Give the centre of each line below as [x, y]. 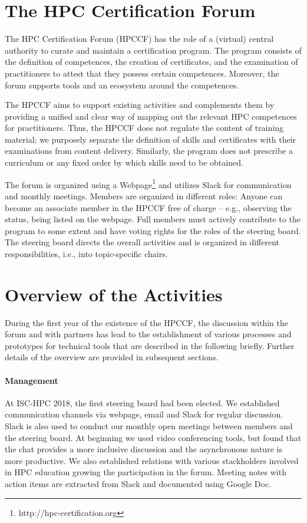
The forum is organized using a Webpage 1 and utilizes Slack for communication [148, 183]
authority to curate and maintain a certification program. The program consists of [153, 50]
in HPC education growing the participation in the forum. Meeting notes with [146, 472]
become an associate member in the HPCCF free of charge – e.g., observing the [148, 207]
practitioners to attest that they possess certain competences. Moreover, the [142, 73]
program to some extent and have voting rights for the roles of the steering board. [153, 230]
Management [32, 380]
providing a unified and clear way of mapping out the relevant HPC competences [151, 116]
